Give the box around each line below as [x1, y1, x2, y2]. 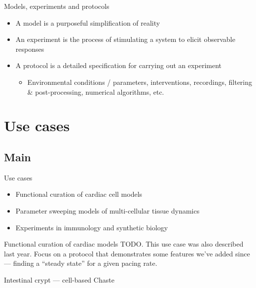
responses [15, 43, 44, 54]
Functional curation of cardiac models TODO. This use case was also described [4, 239, 244, 249]
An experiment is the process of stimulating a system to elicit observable [15, 34, 235, 44]
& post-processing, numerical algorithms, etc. [27, 86, 164, 97]
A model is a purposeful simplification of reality [15, 17, 160, 28]
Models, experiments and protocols [4, 1, 110, 11]
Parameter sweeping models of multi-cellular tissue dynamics [15, 205, 200, 216]
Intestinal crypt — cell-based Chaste [4, 274, 114, 285]
